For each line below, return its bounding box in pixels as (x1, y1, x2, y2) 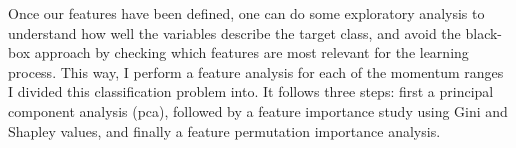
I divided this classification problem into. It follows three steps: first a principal (8, 81, 494, 102)
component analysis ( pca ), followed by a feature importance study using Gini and (8, 100, 508, 121)
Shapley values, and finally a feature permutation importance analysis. (8, 120, 441, 141)
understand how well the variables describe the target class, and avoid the (8, 22, 461, 43)
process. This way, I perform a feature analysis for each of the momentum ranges (8, 61, 504, 82)
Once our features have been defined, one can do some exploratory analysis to (8, 3, 485, 23)
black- (465, 22, 503, 43)
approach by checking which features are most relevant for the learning (34, 42, 469, 63)
